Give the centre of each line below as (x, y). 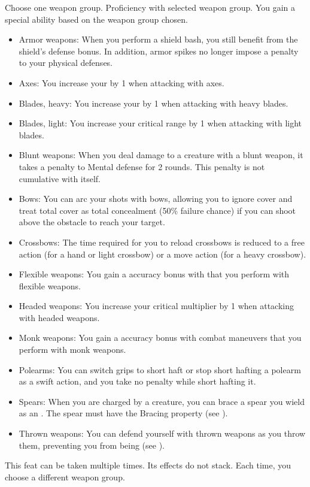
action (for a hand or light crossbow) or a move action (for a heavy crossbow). (162, 254)
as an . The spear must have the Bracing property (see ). (123, 413)
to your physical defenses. (66, 63)
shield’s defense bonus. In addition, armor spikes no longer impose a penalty (159, 51)
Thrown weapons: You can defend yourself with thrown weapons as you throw (162, 433)
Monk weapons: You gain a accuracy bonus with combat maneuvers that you (160, 338)
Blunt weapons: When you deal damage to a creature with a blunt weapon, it (161, 155)
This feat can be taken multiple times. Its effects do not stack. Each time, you (148, 465)
